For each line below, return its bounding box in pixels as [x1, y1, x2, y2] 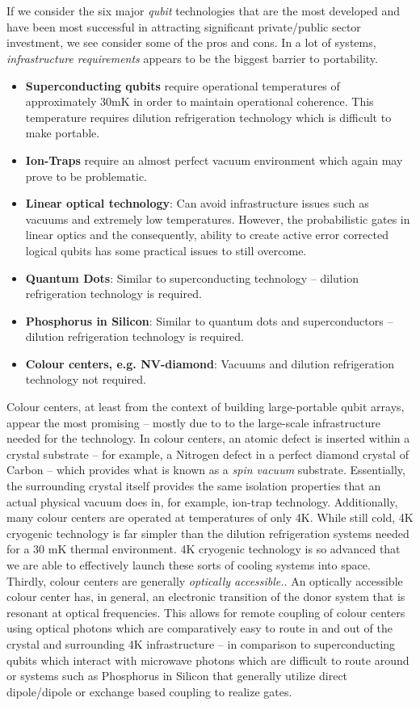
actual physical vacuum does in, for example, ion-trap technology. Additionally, [6, 493, 398, 510]
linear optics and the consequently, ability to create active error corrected [25, 226, 388, 243]
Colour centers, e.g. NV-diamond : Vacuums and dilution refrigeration [25, 355, 394, 372]
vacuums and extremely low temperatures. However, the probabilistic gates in [25, 210, 410, 227]
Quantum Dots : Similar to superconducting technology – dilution [25, 269, 359, 286]
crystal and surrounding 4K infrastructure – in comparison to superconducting [6, 635, 396, 652]
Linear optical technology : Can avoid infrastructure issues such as [25, 195, 369, 212]
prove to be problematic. [25, 167, 147, 184]
